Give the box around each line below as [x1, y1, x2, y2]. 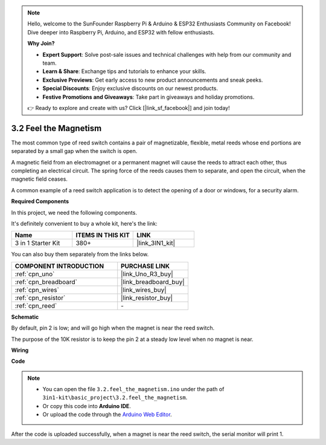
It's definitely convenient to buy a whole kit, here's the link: [11, 219, 158, 227]
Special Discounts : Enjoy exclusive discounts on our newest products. [42, 85, 219, 92]
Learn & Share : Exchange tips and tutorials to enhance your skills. [42, 68, 206, 75]
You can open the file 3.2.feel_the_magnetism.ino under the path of [42, 386, 225, 393]
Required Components [11, 198, 69, 205]
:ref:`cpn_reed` [14, 301, 57, 310]
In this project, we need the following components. [11, 209, 137, 216]
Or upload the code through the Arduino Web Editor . [42, 411, 172, 418]
